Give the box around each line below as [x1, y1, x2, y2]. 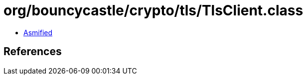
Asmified [23, 28, 53, 37]
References [3, 45, 62, 58]
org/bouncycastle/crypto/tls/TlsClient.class [3, 2, 304, 19]
